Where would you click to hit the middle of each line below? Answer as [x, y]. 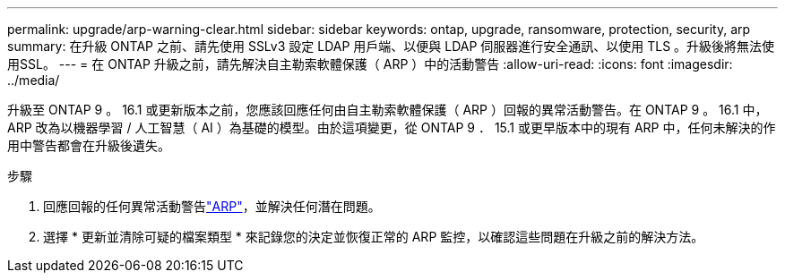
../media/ [34, 80]
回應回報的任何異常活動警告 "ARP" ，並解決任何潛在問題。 [212, 206]
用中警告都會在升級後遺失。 [89, 145]
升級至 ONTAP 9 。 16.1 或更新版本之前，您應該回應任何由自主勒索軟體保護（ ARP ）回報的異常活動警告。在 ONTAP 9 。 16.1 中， [388, 110]
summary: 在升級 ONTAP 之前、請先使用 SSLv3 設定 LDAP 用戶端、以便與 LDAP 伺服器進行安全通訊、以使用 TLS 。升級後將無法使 [391, 46]
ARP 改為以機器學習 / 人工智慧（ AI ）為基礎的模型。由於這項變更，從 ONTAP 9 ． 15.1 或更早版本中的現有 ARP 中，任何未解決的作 [392, 127]
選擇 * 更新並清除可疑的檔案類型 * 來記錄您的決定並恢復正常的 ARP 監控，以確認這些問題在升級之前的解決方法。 [374, 237]
